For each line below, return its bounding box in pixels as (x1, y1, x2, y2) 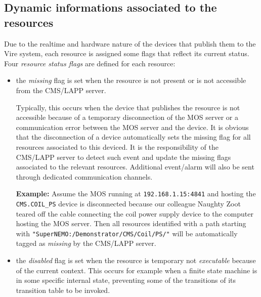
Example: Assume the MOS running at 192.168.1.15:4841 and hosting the (16, 188, 256, 199)
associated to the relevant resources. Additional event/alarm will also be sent (16, 161, 254, 172)
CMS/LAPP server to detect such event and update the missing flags (16, 151, 231, 162)
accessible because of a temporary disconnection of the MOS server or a (16, 112, 239, 122)
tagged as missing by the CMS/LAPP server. (16, 238, 156, 248)
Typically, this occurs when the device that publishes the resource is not (16, 102, 240, 112)
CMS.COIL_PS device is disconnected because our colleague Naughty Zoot (16, 198, 241, 208)
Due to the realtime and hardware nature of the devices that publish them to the (4, 38, 256, 49)
